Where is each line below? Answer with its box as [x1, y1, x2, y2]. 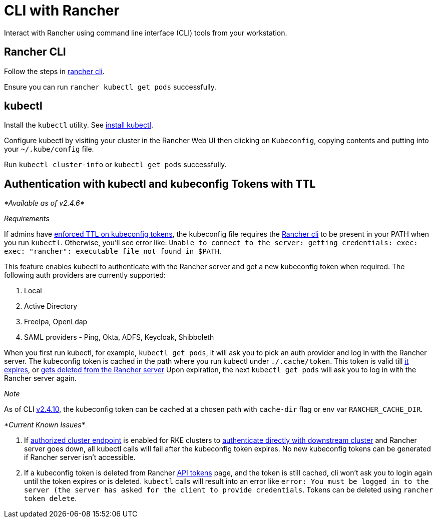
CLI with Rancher [4, 2, 120, 19]
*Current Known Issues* [4, 420, 85, 429]
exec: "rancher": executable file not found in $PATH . [4, 247, 221, 256]
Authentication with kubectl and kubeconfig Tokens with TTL [4, 177, 316, 190]
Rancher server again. [4, 374, 77, 383]
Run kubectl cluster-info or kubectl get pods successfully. [4, 160, 227, 169]
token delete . [24, 494, 77, 503]
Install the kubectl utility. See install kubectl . [4, 121, 153, 130]
